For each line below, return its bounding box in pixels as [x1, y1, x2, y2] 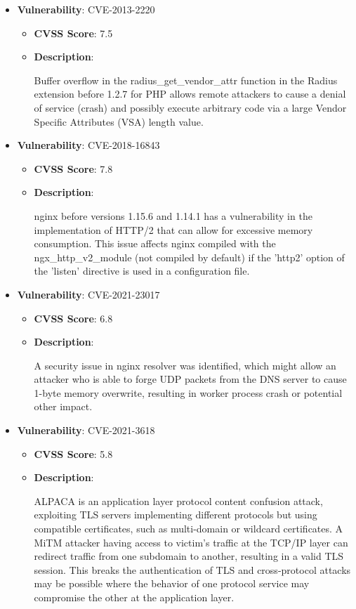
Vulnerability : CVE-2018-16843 [17, 138, 160, 152]
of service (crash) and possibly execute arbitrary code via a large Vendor [34, 100, 347, 114]
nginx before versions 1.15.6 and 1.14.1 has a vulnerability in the [34, 208, 312, 223]
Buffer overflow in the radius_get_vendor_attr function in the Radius [34, 72, 338, 87]
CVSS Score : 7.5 [34, 25, 113, 40]
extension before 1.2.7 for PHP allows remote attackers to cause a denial [34, 86, 346, 101]
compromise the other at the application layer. [34, 590, 235, 604]
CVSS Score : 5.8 [34, 446, 113, 461]
